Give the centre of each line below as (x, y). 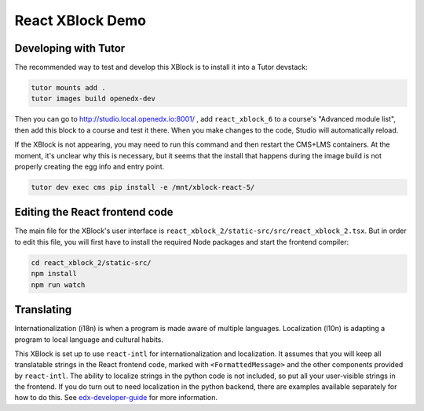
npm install (54, 274)
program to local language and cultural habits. (89, 339)
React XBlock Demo (80, 20)
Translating (43, 310)
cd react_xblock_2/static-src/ (91, 262)
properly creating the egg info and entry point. (90, 166)
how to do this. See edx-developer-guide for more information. (116, 398)
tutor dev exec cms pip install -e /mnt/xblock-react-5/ (143, 187)
